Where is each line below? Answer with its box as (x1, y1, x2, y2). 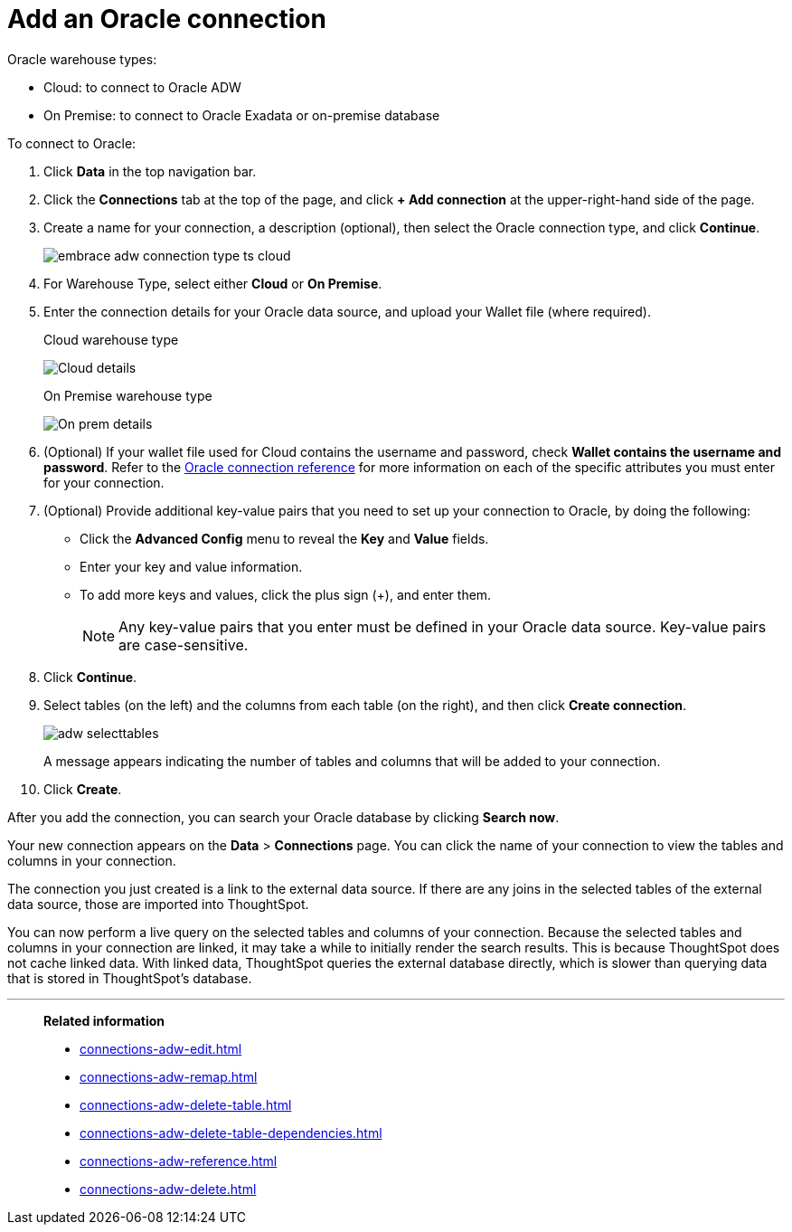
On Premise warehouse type (43, 387, 212, 403)
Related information (43, 1012, 165, 1028)
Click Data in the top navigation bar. (43, 163, 257, 179)
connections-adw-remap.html (80, 1068, 258, 1085)
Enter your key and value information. (80, 558, 303, 574)
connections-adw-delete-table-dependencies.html (80, 1124, 382, 1141)
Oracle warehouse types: (7, 51, 157, 67)
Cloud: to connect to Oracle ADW (43, 79, 241, 95)
